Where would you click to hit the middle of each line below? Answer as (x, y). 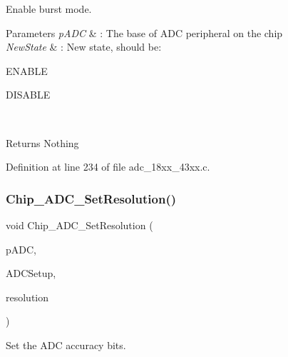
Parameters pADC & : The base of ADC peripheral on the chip (144, 32)
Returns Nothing (42, 142)
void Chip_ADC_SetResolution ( (79, 225)
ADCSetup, (31, 273)
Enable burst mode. (49, 9)
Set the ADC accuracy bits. (66, 345)
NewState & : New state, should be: (84, 47)
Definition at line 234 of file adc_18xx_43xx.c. (108, 167)
